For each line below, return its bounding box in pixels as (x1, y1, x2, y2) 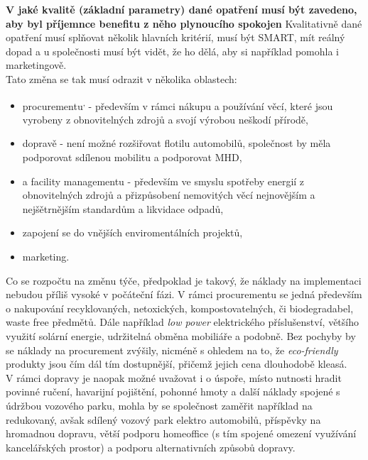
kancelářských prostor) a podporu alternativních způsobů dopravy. (6, 439, 296, 454)
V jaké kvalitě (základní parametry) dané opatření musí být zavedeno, (6, 2, 357, 16)
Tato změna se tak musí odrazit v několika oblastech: (6, 71, 237, 86)
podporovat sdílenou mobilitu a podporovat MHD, (22, 150, 242, 164)
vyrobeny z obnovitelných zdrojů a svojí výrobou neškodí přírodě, (22, 111, 308, 126)
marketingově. (6, 57, 67, 72)
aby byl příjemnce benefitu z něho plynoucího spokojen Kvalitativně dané (6, 16, 362, 31)
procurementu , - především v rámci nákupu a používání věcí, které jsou (22, 96, 333, 113)
